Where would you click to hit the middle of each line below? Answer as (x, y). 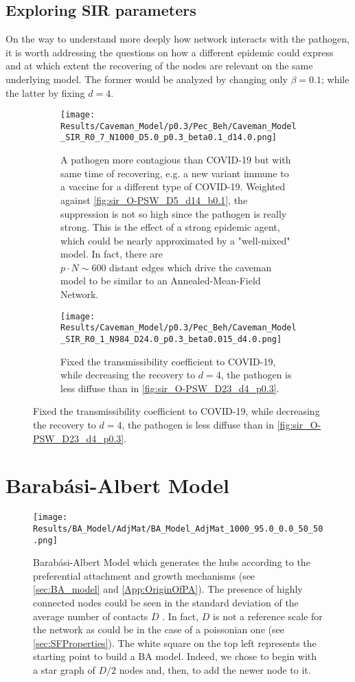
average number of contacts (91, 616)
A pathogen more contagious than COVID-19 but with (176, 160)
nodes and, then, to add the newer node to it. (215, 670)
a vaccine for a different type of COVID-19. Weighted (173, 186)
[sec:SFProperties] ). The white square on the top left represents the (175, 643)
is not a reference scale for (268, 616)
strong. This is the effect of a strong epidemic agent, (170, 227)
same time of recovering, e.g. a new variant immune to (175, 173)
